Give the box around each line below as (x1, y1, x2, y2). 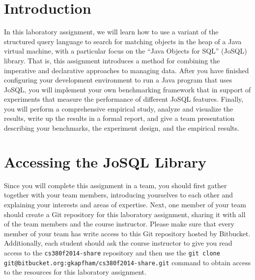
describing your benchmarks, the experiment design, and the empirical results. (4, 123, 239, 133)
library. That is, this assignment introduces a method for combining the (4, 55, 220, 65)
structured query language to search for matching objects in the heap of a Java (4, 36, 242, 46)
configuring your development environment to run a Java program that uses (4, 75, 232, 85)
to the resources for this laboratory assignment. (4, 267, 146, 277)
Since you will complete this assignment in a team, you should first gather (4, 180, 227, 190)
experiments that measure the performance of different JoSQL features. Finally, (4, 94, 244, 104)
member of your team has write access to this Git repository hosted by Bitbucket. (4, 228, 251, 238)
